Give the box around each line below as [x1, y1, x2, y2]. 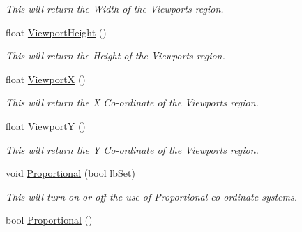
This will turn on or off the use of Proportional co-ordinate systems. [6, 189, 297, 203]
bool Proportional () [6, 212, 93, 227]
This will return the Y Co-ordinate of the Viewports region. [6, 142, 259, 157]
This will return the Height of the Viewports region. [6, 48, 225, 63]
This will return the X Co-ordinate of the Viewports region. [6, 95, 259, 110]
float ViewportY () [6, 118, 86, 133]
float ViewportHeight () [6, 24, 107, 39]
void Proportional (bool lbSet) [6, 166, 135, 180]
